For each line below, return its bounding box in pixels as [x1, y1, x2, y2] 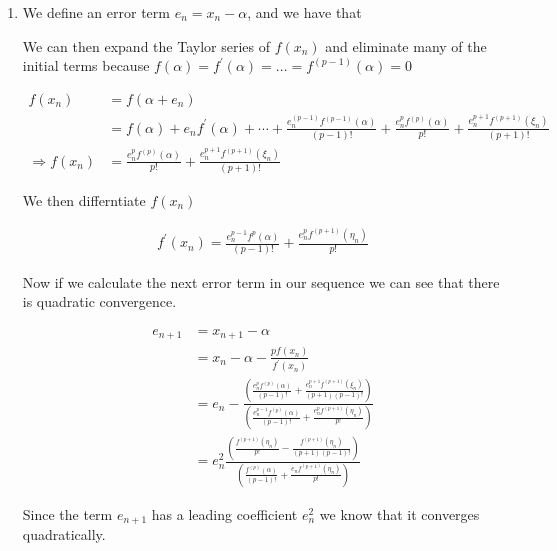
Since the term [22, 503, 113, 524]
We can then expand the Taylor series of [22, 35, 270, 56]
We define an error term [22, 2, 170, 22]
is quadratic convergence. [22, 291, 177, 312]
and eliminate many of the [325, 35, 487, 56]
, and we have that [247, 2, 362, 22]
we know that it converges [319, 503, 480, 524]
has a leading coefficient [151, 503, 298, 524]
